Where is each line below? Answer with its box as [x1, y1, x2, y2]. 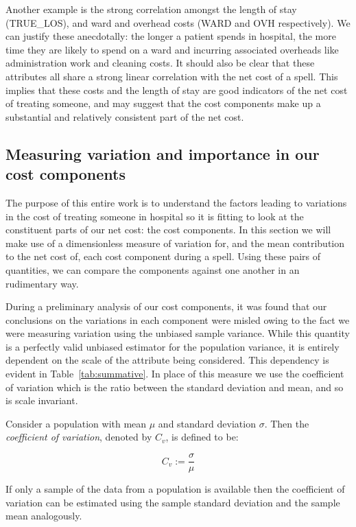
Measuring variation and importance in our [5, 143, 320, 164]
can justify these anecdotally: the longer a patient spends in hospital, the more [5, 29, 336, 43]
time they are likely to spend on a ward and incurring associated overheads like [5, 42, 339, 56]
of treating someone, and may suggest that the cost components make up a [5, 96, 321, 110]
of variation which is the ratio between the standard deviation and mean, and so [5, 379, 344, 394]
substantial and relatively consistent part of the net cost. [5, 109, 244, 124]
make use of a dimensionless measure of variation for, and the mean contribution [5, 235, 345, 250]
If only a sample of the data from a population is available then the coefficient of [5, 482, 345, 496]
